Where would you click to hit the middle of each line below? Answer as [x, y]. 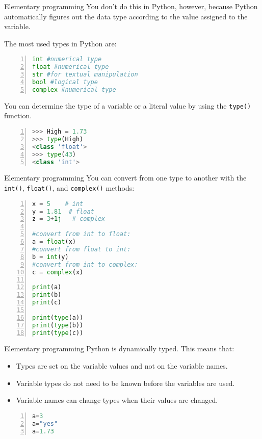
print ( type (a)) [58, 317]
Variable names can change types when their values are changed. [117, 400]
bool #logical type [65, 82]
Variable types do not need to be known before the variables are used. [125, 383]
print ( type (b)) [58, 325]
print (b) [47, 295]
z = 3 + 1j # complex [69, 219]
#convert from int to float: [82, 234]
